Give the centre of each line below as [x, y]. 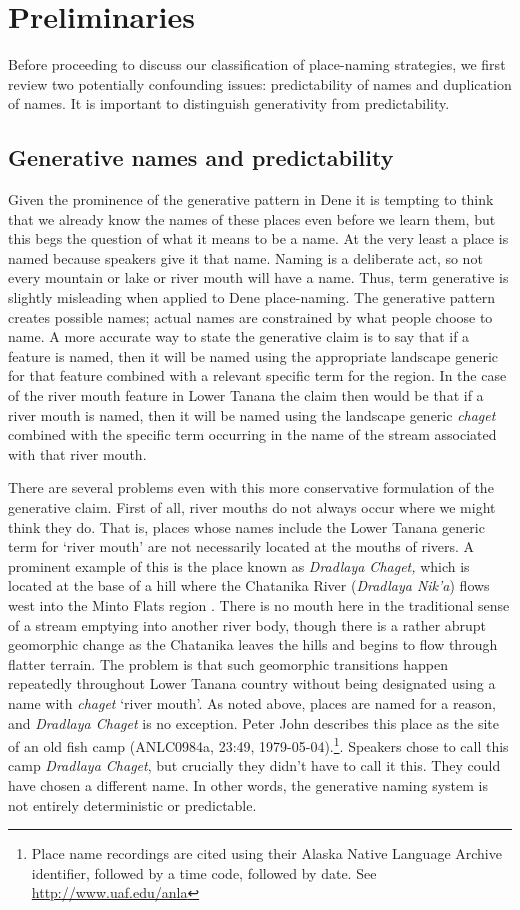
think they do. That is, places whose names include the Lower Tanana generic [246, 526]
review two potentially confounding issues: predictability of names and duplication [260, 83]
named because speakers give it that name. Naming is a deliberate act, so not [245, 257]
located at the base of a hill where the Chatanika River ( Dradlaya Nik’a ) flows [249, 585]
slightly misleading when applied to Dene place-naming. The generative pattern [251, 297]
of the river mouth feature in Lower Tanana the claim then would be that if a [246, 395]
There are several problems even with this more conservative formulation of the [251, 487]
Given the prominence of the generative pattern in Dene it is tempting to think [251, 199]
